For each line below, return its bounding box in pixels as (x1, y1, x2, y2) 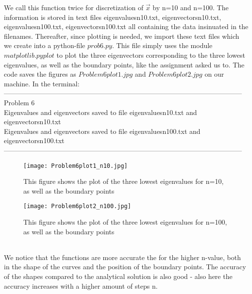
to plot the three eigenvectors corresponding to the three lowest (56, 49, 245, 60)
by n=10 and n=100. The (152, 2, 229, 12)
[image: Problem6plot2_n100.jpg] (23, 203, 131, 210)
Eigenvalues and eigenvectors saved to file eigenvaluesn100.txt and (4, 126, 201, 136)
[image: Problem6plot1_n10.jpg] (23, 162, 128, 169)
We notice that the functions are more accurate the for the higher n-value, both (4, 252, 241, 262)
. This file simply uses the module (112, 40, 213, 50)
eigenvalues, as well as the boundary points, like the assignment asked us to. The (4, 59, 245, 69)
